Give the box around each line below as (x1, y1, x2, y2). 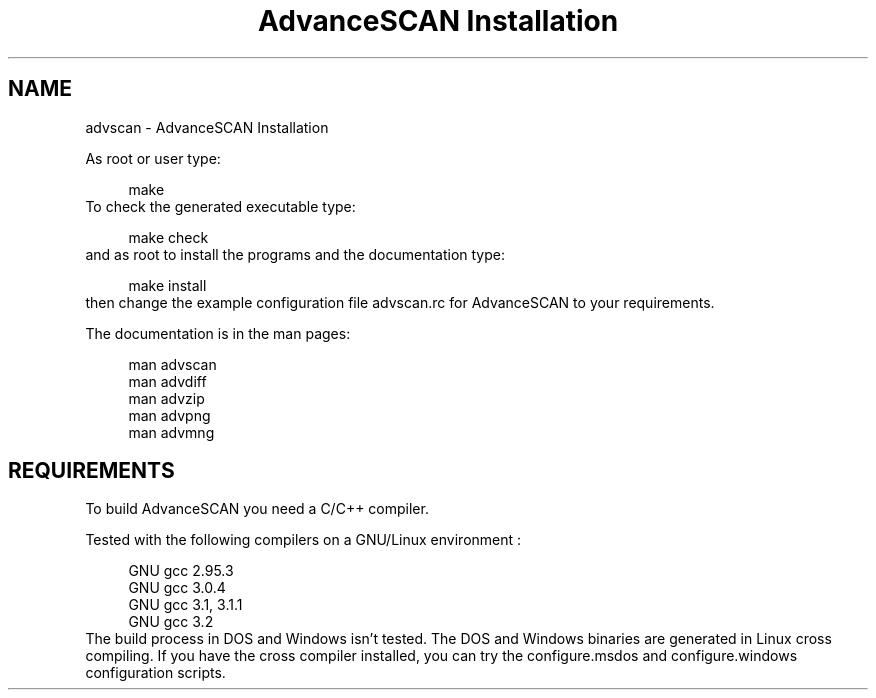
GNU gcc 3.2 (128, 613, 214, 631)
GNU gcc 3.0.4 (128, 579, 226, 597)
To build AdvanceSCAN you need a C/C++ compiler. (85, 500, 429, 518)
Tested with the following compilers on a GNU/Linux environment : (85, 531, 522, 549)
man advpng (128, 406, 211, 424)
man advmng (128, 423, 215, 441)
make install (128, 276, 207, 294)
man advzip (128, 389, 205, 407)
